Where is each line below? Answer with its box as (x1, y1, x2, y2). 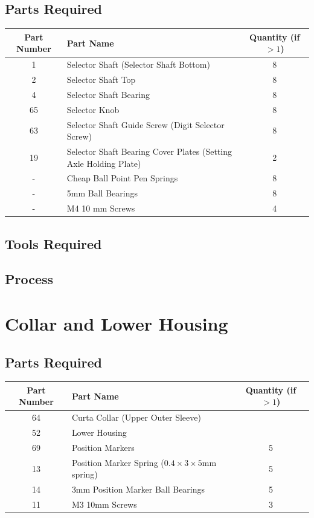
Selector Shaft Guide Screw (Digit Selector (66, 118, 225, 131)
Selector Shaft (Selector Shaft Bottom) (66, 58, 210, 71)
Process (5, 270, 54, 288)
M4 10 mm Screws (66, 202, 135, 215)
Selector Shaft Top (66, 73, 136, 85)
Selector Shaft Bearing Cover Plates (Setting (66, 144, 232, 157)
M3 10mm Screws (71, 498, 137, 511)
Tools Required (5, 234, 102, 253)
